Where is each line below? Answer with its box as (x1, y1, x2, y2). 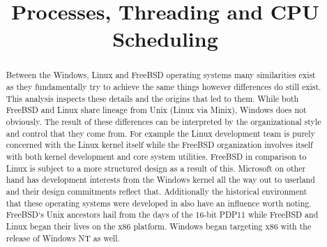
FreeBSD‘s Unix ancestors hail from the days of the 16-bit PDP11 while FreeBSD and (6, 209, 319, 220)
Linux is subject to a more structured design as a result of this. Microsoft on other (6, 162, 306, 174)
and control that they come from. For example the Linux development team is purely (6, 127, 315, 139)
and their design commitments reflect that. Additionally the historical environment (6, 185, 307, 197)
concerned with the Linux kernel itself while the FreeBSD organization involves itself (6, 139, 313, 151)
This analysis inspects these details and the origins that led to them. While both (6, 92, 299, 104)
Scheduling (112, 24, 218, 53)
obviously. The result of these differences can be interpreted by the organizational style (6, 115, 321, 127)
